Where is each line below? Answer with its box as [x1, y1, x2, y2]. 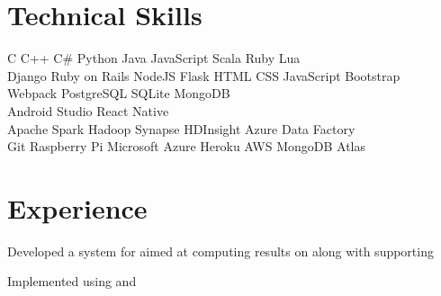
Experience [7, 189, 148, 226]
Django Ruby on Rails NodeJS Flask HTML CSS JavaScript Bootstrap [7, 66, 400, 85]
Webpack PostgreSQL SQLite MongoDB [7, 84, 230, 103]
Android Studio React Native [7, 101, 169, 120]
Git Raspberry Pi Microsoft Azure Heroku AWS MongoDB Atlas [7, 137, 365, 156]
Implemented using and [7, 272, 137, 291]
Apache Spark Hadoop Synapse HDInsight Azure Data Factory [7, 119, 355, 138]
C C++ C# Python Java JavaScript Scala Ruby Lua [7, 49, 301, 67]
